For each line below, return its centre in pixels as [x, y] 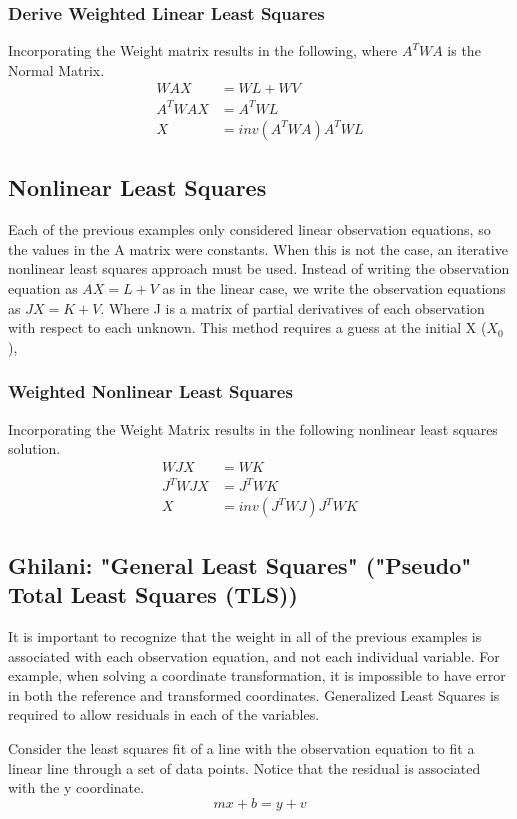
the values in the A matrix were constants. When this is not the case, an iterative [258, 248]
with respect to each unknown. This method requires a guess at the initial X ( [247, 327]
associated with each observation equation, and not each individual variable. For [254, 655]
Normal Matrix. [56, 69]
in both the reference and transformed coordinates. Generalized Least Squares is [254, 694]
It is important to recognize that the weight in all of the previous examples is [245, 635]
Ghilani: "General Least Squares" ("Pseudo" [240, 564]
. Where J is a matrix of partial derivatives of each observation [292, 307]
